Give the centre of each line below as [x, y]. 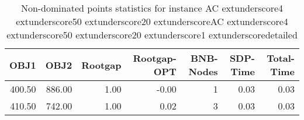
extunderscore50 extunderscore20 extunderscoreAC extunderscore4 [152, 21]
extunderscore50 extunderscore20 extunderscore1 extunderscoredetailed [152, 35]
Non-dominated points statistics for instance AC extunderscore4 [152, 8]
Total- [281, 58]
